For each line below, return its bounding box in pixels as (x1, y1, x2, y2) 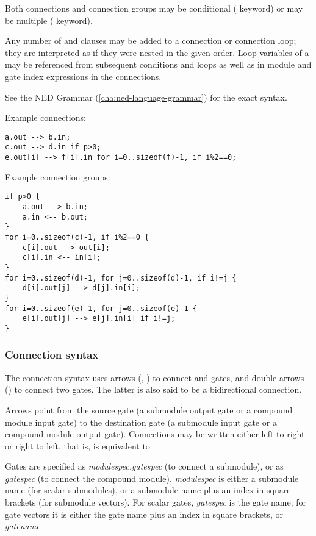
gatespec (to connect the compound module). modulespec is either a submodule (5, 471, 299, 484)
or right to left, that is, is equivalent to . (5, 439, 156, 452)
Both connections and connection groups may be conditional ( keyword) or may (5, 2, 303, 14)
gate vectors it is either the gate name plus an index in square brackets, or (5, 507, 283, 520)
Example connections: (5, 111, 86, 124)
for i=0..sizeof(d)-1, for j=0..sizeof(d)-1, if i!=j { (5, 273, 237, 282)
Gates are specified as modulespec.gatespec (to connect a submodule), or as (5, 460, 284, 473)
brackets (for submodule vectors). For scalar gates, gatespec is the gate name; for (5, 496, 306, 509)
